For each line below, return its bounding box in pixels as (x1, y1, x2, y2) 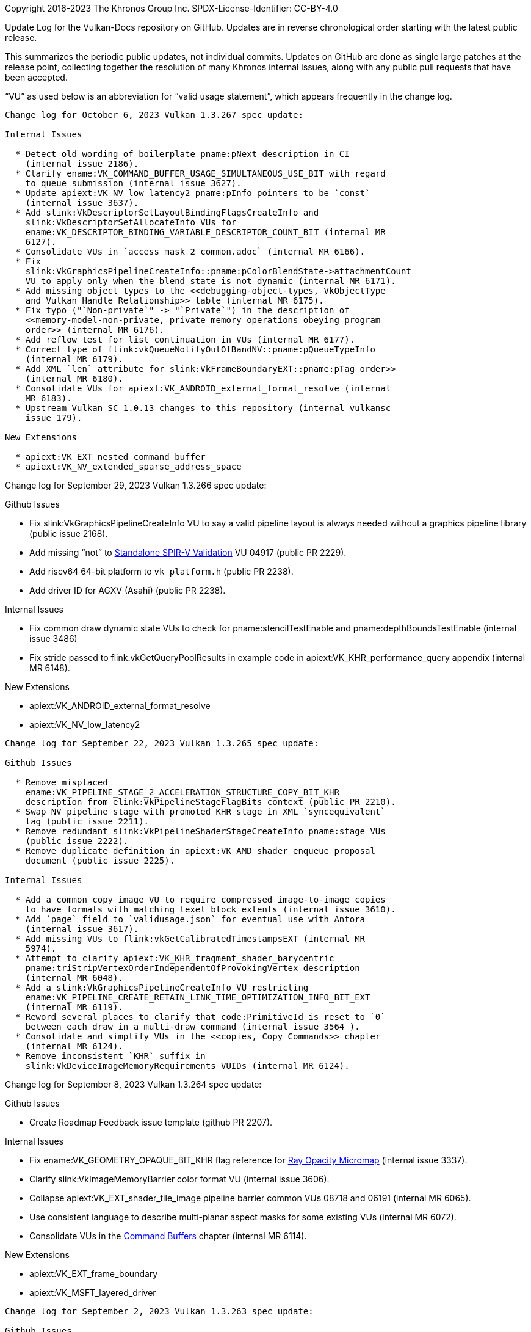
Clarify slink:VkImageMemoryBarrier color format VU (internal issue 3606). (29, 1174, 330, 1184)
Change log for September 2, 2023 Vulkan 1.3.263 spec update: (5, 1306, 314, 1316)
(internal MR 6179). (25, 354, 123, 364)
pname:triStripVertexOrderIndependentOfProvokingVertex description (25, 963, 360, 973)
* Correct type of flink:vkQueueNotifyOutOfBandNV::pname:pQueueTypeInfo (15, 344, 375, 354)
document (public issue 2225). (25, 856, 175, 865)
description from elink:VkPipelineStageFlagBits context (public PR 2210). (25, 797, 396, 807)
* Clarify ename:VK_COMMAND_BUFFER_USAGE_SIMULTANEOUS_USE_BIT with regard (15, 169, 386, 178)
